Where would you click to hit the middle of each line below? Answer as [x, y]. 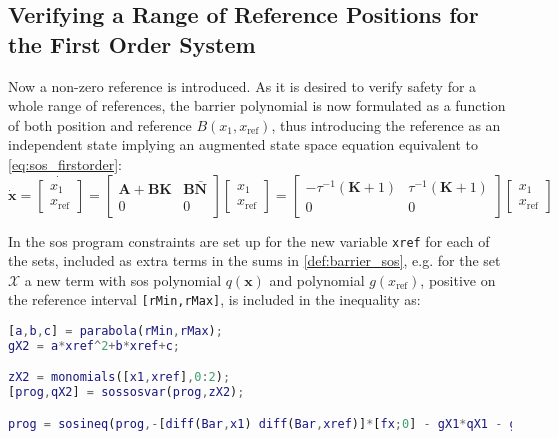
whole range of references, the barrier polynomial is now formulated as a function [257, 105]
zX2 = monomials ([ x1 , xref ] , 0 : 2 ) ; [119, 377]
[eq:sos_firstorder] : [65, 163]
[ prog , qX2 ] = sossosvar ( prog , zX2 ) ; [126, 392]
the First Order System [132, 43]
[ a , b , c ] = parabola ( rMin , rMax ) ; [115, 331]
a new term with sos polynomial [123, 279]
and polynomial [317, 279]
